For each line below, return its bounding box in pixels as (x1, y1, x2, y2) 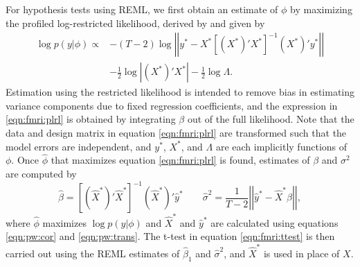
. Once (11, 153, 39, 167)
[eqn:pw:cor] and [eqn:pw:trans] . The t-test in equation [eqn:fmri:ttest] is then (6, 229, 335, 243)
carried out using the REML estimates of (6, 246, 180, 260)
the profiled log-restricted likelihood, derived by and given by (6, 15, 265, 30)
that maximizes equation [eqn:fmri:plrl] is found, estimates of (51, 153, 310, 167)
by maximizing (290, 2, 352, 16)
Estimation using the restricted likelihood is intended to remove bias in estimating (6, 85, 354, 99)
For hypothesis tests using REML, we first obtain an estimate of (6, 2, 278, 16)
